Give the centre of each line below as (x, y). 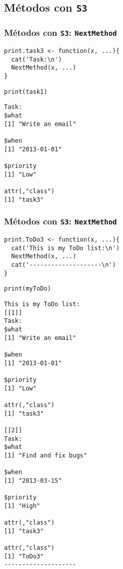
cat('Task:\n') (37, 59)
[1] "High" (22, 506)
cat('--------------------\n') (64, 265)
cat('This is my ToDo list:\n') (66, 248)
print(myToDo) (28, 289)
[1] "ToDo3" (24, 556)
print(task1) (26, 92)
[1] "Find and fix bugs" (46, 455)
